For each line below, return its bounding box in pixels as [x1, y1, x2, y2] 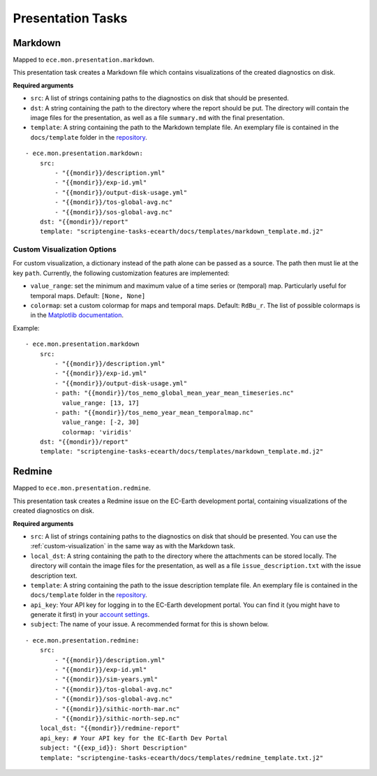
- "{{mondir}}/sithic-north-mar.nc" [54, 705, 181, 712]
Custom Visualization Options [13, 244, 117, 254]
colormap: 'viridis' [61, 428, 133, 436]
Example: [13, 323, 40, 332]
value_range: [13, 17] [61, 399, 140, 407]
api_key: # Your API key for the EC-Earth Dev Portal [39, 734, 228, 742]
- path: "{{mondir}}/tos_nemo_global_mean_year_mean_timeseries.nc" [54, 389, 295, 397]
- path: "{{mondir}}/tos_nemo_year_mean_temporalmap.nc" [54, 409, 254, 416]
